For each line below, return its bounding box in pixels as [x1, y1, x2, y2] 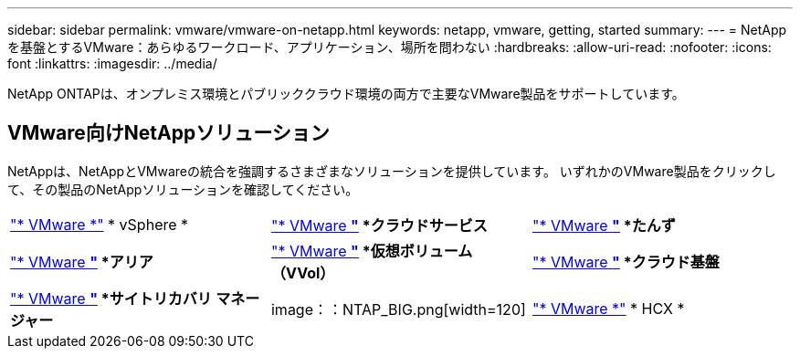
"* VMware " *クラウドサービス [270, 215, 488, 235]
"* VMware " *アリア [10, 252, 153, 271]
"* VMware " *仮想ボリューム [270, 241, 473, 260]
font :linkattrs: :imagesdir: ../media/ [7, 56, 217, 71]
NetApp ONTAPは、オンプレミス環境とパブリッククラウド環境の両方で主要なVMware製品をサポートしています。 [7, 86, 685, 101]
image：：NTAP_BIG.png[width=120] [270, 299, 526, 319]
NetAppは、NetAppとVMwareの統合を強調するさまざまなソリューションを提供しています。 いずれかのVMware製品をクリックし [7, 162, 776, 179]
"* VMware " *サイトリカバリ [10, 288, 212, 308]
